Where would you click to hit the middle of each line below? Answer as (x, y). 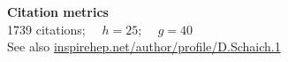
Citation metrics (58, 12)
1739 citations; (46, 29)
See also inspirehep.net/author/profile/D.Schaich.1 (144, 46)
